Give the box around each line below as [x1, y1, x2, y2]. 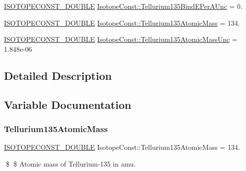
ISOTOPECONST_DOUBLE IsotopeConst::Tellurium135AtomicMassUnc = [4, 34, 238, 44]
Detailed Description [4, 68, 112, 83]
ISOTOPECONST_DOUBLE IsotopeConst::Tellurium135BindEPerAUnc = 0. [4, 1, 243, 11]
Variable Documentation [4, 97, 131, 112]
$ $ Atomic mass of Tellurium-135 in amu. [5, 158, 136, 169]
